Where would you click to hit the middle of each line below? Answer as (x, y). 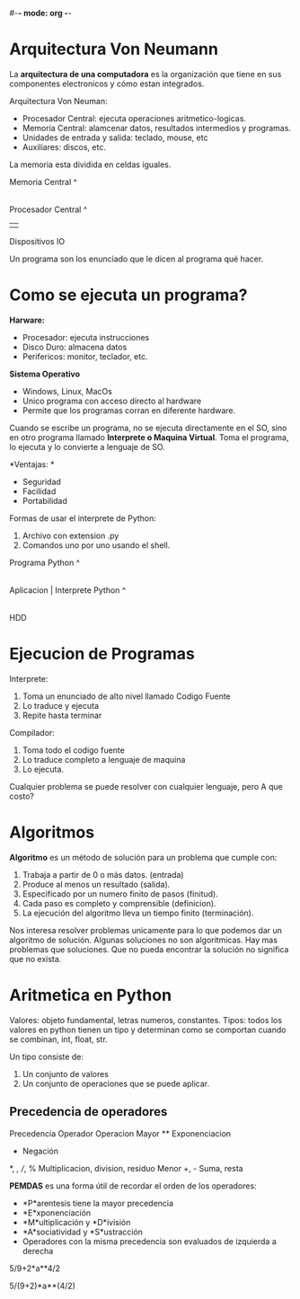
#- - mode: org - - (40, 13)
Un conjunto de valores (66, 1074)
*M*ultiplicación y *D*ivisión (76, 1222)
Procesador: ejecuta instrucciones (86, 337)
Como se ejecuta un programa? (128, 295)
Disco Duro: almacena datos (75, 347)
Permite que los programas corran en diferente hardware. (129, 410)
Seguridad (41, 482)
